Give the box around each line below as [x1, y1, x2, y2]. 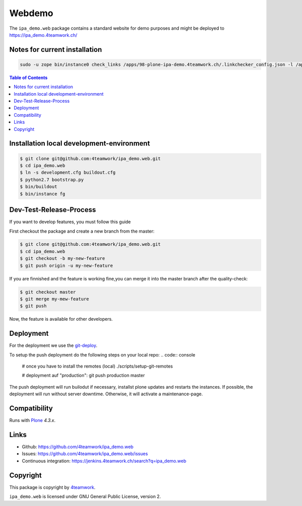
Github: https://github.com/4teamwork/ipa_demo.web [22, 444, 133, 450]
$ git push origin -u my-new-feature [20, 262, 113, 268]
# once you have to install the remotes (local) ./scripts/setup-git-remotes [22, 363, 173, 370]
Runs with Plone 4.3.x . [9, 417, 55, 423]
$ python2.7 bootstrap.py [20, 177, 84, 182]
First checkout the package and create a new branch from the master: [9, 228, 155, 234]
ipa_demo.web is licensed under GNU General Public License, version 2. [9, 493, 161, 499]
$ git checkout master [20, 289, 76, 295]
